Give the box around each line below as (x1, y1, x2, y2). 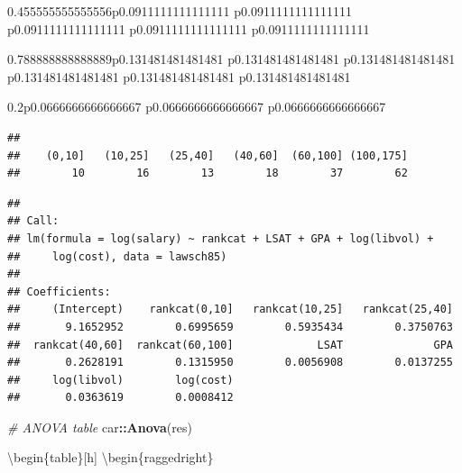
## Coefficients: (7, 285, 111, 298)
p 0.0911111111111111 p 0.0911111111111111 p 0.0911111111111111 (7, 19, 370, 38)
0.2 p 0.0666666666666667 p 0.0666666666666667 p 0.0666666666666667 (7, 97, 386, 116)
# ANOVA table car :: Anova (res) (7, 417, 192, 436)
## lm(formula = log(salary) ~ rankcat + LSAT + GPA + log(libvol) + (7, 232, 434, 245)
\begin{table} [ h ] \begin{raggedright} (7, 448, 214, 467)
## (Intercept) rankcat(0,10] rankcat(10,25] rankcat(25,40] (7, 303, 453, 316)
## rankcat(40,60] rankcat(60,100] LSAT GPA (7, 338, 453, 351)
